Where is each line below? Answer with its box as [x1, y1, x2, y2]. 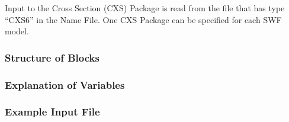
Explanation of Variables [5, 77, 125, 92]
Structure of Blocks [5, 50, 99, 65]
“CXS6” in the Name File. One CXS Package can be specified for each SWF [5, 13, 282, 25]
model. [5, 25, 29, 37]
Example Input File [5, 104, 100, 119]
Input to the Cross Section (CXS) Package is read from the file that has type [5, 2, 285, 14]
